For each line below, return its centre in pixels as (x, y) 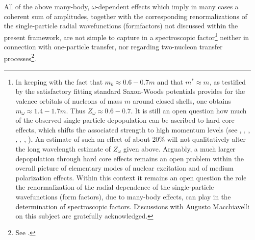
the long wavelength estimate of (63, 149)
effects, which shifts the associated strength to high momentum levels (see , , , (133, 129)
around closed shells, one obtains (182, 101)
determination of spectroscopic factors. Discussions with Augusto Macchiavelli (133, 206)
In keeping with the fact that (59, 81)
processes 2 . (20, 57)
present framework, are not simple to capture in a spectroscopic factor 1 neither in (127, 36)
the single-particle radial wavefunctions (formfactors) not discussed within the (121, 26)
